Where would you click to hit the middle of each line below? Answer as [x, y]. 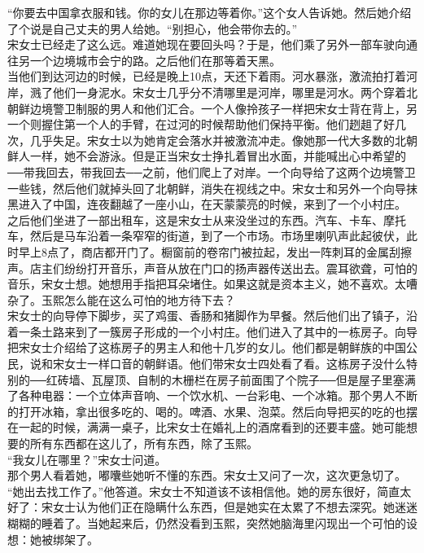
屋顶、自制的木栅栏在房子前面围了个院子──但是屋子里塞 [254, 379]
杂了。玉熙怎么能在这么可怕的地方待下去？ [121, 299]
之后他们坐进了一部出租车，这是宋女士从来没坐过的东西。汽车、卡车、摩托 [207, 219]
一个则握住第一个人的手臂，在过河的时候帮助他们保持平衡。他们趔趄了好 [201, 124]
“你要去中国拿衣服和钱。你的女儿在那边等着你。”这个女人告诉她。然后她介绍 [210, 12]
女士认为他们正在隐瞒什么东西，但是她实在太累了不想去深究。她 [223, 507]
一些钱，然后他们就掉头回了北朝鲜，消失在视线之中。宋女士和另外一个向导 [207, 188]
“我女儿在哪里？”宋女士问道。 [87, 459]
